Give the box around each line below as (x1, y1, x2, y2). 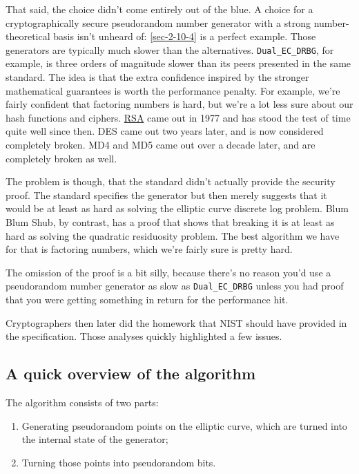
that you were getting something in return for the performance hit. (6, 292, 289, 306)
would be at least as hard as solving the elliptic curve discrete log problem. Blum (6, 201, 349, 216)
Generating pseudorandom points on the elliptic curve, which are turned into (21, 418, 347, 433)
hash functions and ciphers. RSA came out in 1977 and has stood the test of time (6, 110, 351, 124)
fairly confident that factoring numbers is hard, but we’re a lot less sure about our (6, 97, 353, 111)
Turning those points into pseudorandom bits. (21, 455, 216, 469)
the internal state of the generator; (21, 432, 168, 446)
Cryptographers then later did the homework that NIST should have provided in (6, 315, 347, 330)
